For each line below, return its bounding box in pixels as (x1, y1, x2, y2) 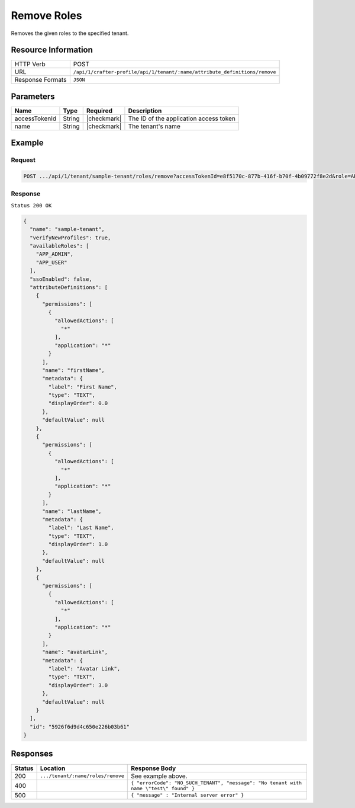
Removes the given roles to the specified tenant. (11, 30, 129, 37)
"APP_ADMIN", (35, 251, 74, 258)
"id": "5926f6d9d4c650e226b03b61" (30, 723, 130, 730)
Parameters (11, 91, 55, 101)
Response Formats (14, 76, 67, 84)
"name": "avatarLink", (42, 649, 108, 656)
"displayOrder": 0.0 (48, 400, 108, 407)
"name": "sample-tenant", (30, 226, 105, 233)
